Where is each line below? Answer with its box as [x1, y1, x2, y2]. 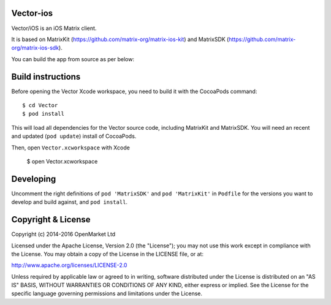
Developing [11, 173, 56, 184]
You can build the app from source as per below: [11, 55, 135, 62]
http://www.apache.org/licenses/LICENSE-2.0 [11, 262, 127, 269]
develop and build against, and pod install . [11, 198, 128, 206]
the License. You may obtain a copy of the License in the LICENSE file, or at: [11, 250, 204, 257]
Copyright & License [11, 214, 91, 225]
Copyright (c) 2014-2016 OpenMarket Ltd [11, 230, 116, 238]
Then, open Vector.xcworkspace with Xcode [11, 144, 130, 151]
